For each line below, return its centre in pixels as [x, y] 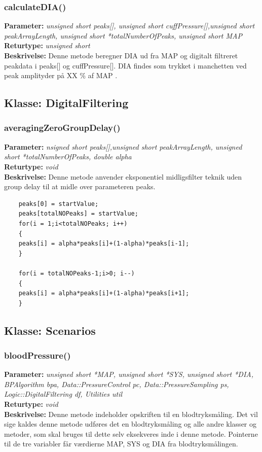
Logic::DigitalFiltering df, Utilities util [63, 394]
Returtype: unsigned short [47, 45]
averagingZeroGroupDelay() [62, 128]
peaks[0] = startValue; [59, 204]
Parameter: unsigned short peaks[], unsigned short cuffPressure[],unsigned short [129, 26]
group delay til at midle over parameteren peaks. [80, 186]
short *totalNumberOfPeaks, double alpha [68, 157]
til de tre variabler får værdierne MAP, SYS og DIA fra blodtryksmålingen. [121, 444]
